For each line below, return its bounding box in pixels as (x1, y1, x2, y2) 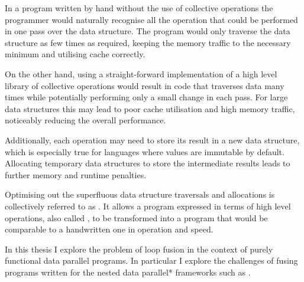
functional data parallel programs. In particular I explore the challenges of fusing (5, 254, 298, 267)
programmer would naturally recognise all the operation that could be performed (5, 13, 298, 25)
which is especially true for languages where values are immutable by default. (5, 145, 284, 158)
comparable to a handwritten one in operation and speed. (5, 223, 214, 235)
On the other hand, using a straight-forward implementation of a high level (5, 67, 277, 80)
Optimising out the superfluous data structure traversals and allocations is (5, 188, 275, 201)
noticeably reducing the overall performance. (5, 114, 166, 126)
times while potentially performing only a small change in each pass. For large (5, 91, 288, 103)
